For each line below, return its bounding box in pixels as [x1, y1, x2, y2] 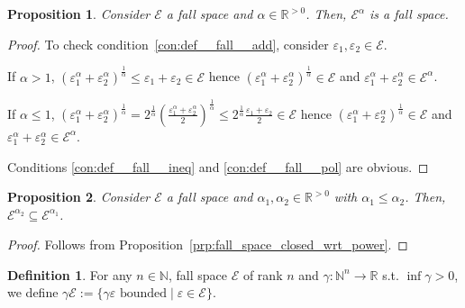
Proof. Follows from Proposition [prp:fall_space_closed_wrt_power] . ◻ [7, 235, 408, 254]
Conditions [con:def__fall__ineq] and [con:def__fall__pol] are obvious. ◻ [7, 157, 429, 176]
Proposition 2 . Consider [7, 187, 150, 206]
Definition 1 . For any [7, 265, 132, 284]
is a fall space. [369, 5, 449, 23]
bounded [119, 287, 168, 301]
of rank [242, 265, 283, 284]
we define [7, 283, 59, 302]
